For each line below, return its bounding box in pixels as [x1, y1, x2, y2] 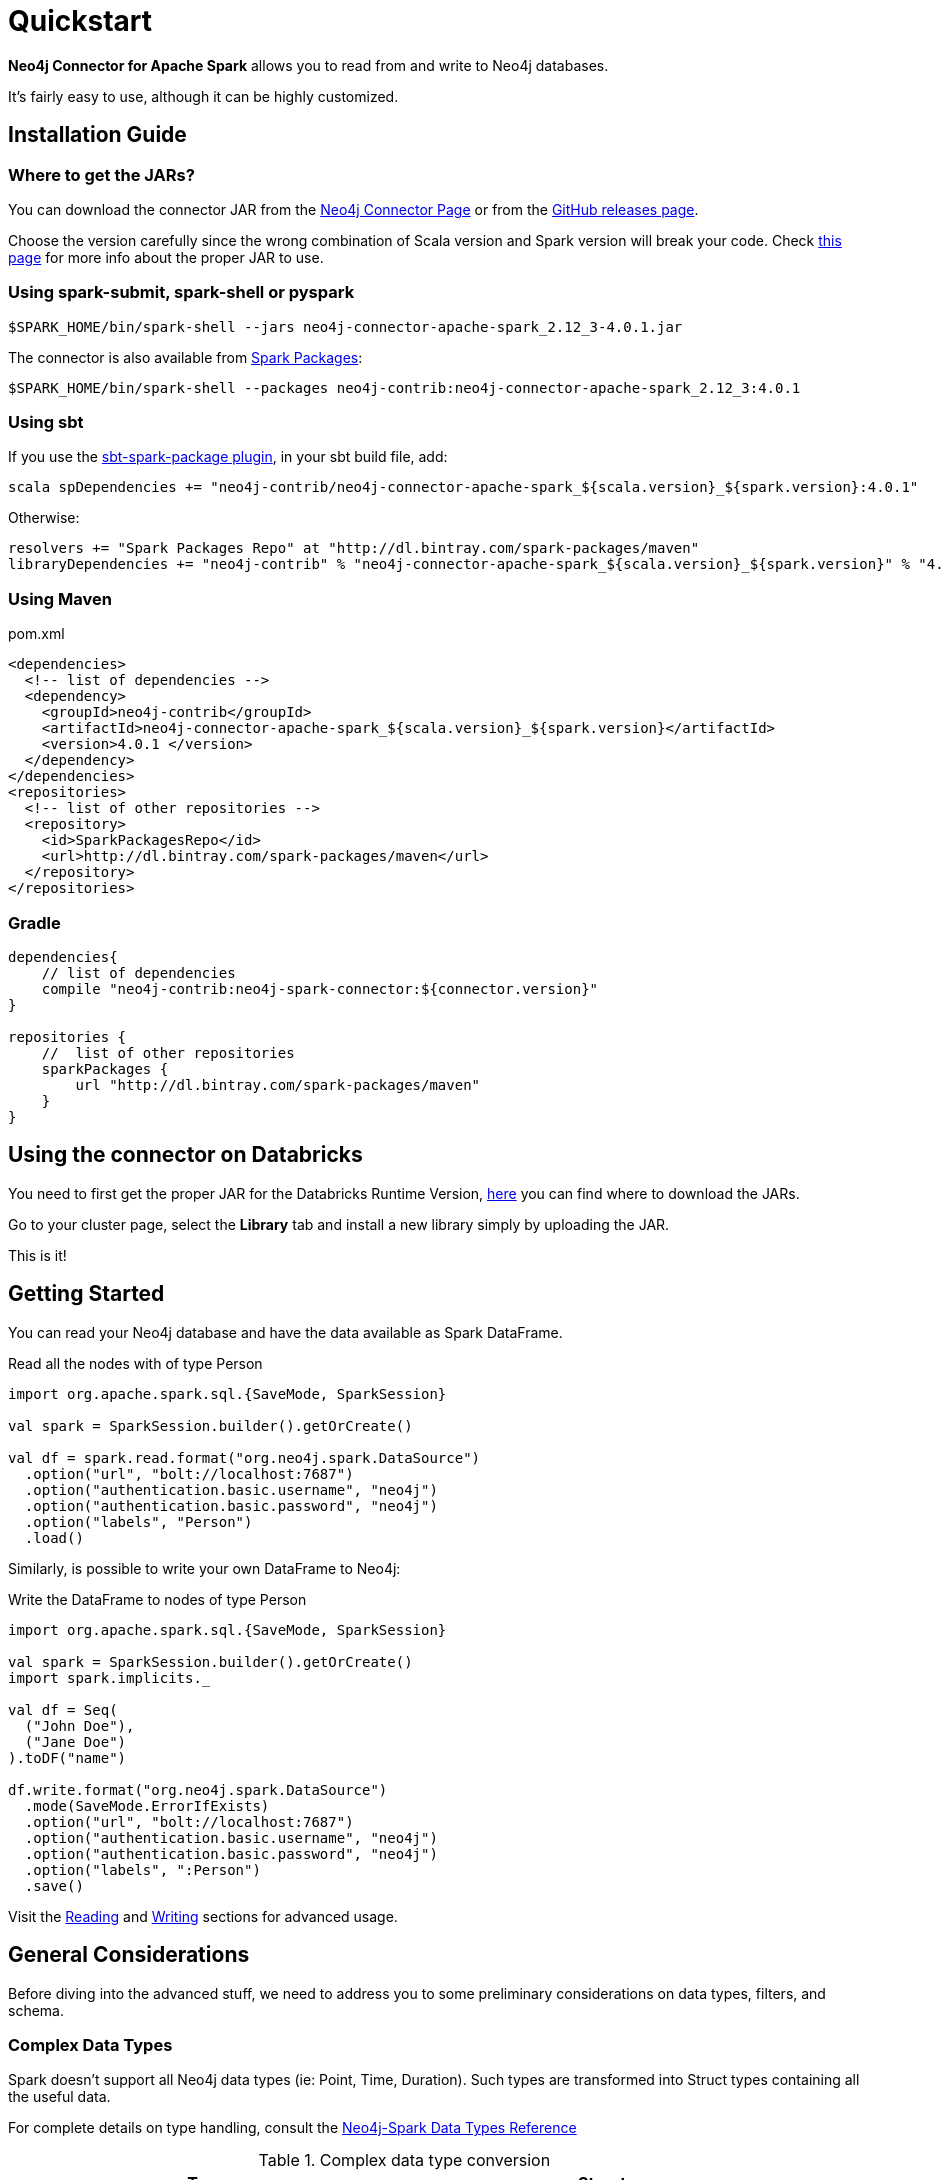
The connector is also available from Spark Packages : [8, 348, 363, 366]
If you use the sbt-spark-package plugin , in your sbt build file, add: [8, 448, 448, 466]
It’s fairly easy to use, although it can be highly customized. [8, 87, 399, 105]
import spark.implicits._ [8, 1669, 211, 1686]
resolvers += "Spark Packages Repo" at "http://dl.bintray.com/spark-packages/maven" [8, 540, 700, 557]
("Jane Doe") [24, 1733, 127, 1750]
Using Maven [8, 588, 112, 609]
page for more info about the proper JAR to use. [8, 248, 324, 266]
